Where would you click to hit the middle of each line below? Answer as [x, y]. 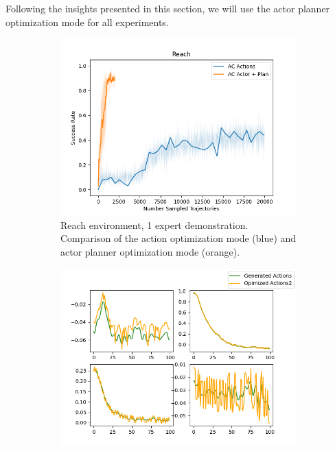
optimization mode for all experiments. [87, 22]
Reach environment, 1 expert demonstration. [154, 224]
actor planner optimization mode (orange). [150, 251]
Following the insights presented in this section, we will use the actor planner [168, 8]
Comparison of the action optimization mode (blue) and [178, 238]
